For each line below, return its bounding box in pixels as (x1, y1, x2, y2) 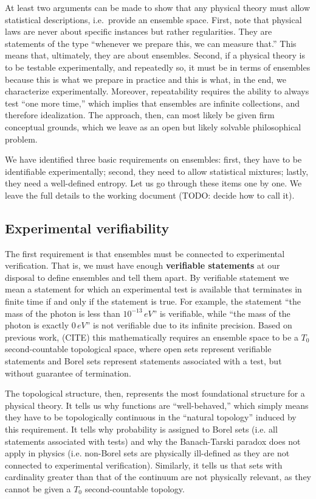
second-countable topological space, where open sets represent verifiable (5, 342, 272, 355)
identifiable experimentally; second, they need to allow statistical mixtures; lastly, (5, 165, 309, 177)
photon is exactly (5, 319, 69, 331)
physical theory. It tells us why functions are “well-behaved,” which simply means (5, 398, 309, 411)
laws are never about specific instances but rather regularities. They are (5, 25, 272, 38)
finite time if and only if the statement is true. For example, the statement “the (5, 295, 301, 308)
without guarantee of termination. (5, 366, 131, 379)
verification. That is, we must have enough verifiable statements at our (5, 259, 280, 272)
